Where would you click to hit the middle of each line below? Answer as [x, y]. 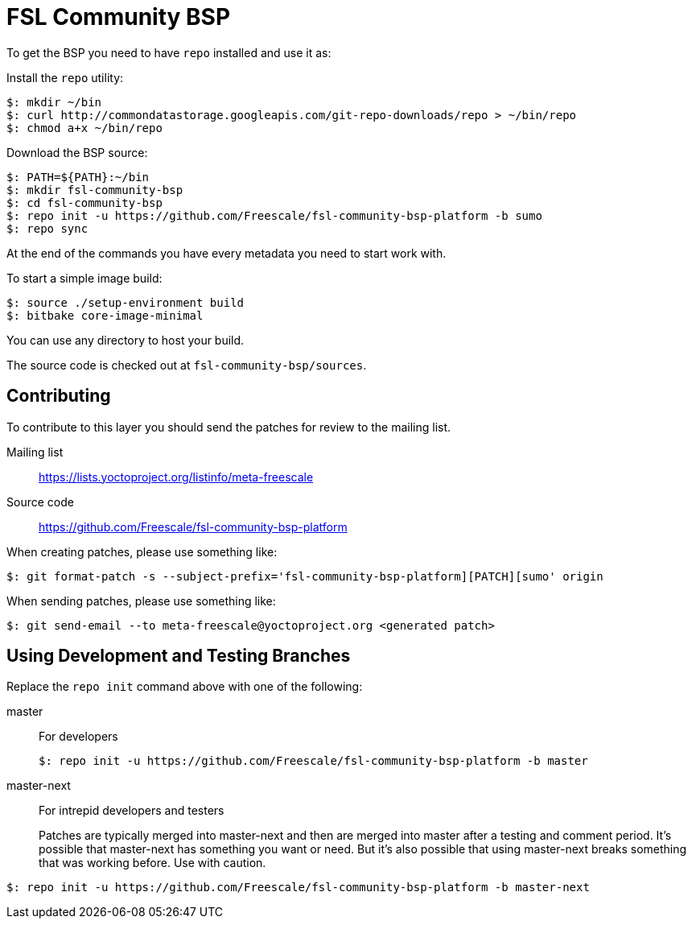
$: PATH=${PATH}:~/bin [78, 177]
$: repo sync [47, 228]
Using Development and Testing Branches [179, 656]
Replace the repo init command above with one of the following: [185, 687]
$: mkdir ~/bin [54, 102]
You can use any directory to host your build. [126, 340]
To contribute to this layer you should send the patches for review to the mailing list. [229, 427]
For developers [78, 737]
